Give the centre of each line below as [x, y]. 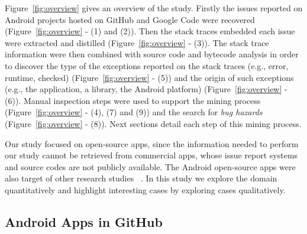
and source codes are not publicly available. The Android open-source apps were [150, 166]
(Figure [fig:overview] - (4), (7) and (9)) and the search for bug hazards [134, 112]
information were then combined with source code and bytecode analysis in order [152, 54]
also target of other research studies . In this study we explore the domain [141, 178]
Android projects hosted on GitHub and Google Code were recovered [130, 19]
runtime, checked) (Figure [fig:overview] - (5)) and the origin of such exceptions [149, 77]
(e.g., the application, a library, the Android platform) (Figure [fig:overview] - [146, 89]
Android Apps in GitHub [84, 221]
